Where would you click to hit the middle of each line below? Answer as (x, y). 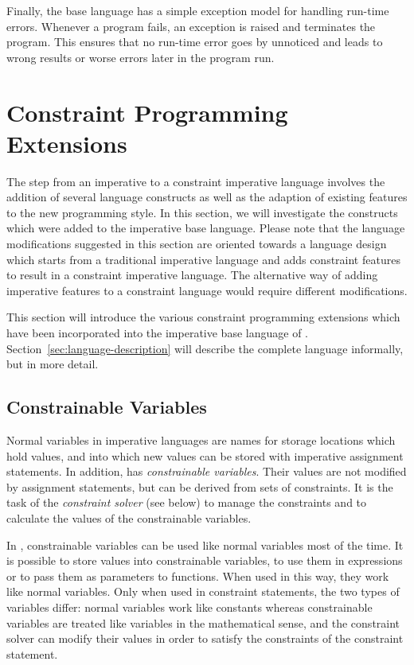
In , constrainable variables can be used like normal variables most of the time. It (205, 544)
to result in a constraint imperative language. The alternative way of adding (192, 275)
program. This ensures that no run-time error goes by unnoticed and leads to (195, 42)
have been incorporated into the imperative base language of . (157, 333)
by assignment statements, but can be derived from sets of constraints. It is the (200, 486)
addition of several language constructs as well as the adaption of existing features (207, 197)
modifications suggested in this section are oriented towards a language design (197, 244)
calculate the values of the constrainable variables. (129, 517)
